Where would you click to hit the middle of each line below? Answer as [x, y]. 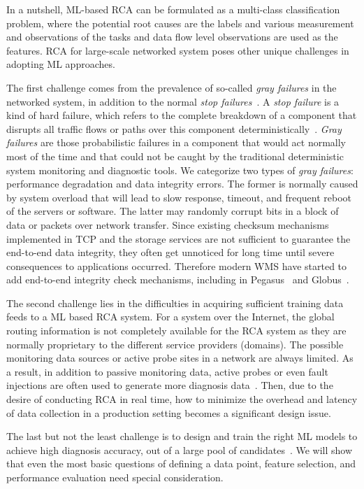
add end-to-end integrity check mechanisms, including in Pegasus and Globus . [178, 279]
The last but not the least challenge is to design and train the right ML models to [182, 436]
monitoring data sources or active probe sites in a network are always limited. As [180, 358]
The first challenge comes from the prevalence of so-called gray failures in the [172, 87]
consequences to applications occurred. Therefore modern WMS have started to [177, 265]
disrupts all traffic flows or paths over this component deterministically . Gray [174, 128]
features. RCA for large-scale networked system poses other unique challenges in [178, 50]
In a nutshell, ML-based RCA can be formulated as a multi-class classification [173, 9]
